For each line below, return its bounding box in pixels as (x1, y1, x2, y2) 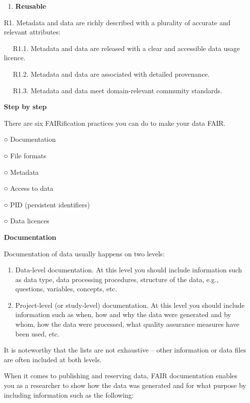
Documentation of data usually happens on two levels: (4, 248, 165, 258)
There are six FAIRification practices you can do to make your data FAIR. (4, 118, 226, 128)
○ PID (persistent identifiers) (4, 199, 90, 209)
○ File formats (4, 150, 47, 160)
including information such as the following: (4, 389, 134, 400)
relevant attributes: (4, 27, 61, 37)
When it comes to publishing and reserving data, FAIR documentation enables (4, 370, 237, 381)
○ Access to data (4, 183, 53, 193)
